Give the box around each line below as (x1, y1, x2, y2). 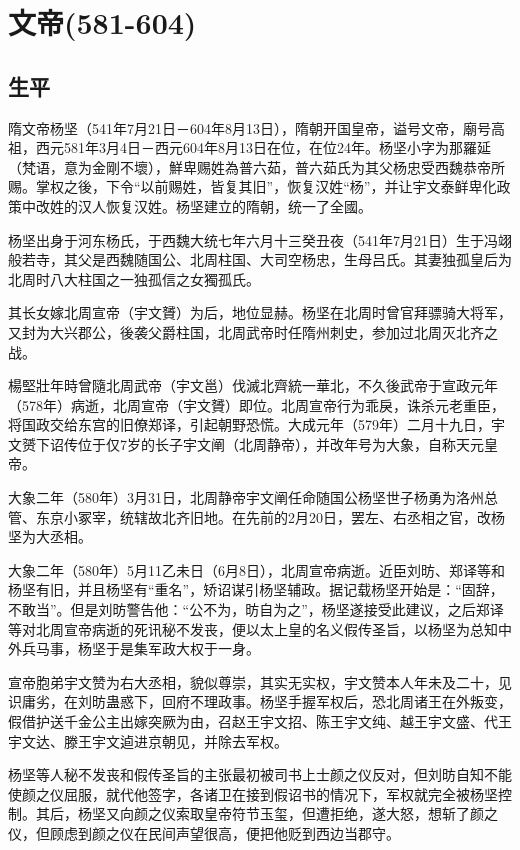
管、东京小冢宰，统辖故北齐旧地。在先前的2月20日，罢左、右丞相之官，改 (8, 506, 491, 527)
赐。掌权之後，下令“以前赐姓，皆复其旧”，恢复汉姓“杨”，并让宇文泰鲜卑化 (8, 176, 497, 197)
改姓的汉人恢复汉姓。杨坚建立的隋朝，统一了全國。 (35, 195, 372, 216)
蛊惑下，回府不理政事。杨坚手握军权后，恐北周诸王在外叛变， (105, 691, 512, 712)
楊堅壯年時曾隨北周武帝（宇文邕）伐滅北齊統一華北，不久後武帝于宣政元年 (8, 375, 498, 396)
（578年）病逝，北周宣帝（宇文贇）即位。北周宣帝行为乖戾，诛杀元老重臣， (8, 394, 505, 415)
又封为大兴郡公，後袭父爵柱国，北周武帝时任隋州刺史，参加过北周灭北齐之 (8, 321, 498, 342)
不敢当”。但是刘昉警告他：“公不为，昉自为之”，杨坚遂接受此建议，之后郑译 (8, 599, 504, 620)
